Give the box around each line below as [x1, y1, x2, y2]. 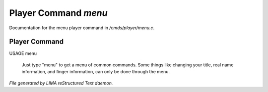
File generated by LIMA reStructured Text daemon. [9, 80, 113, 86]
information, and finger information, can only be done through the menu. [21, 69, 170, 75]
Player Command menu [9, 7, 108, 18]
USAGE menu [9, 50, 37, 56]
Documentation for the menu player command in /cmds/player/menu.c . [9, 25, 155, 31]
